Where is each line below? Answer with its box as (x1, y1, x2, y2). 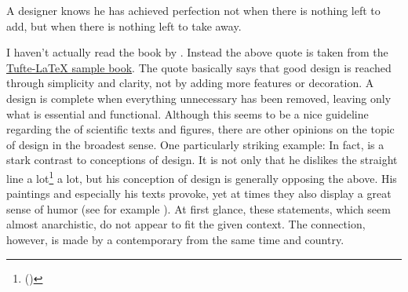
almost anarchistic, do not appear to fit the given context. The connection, (6, 216, 366, 232)
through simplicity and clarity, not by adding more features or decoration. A (6, 75, 374, 91)
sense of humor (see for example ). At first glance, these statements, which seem (6, 200, 391, 217)
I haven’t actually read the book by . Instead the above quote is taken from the (6, 44, 388, 60)
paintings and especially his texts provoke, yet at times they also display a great (6, 185, 392, 202)
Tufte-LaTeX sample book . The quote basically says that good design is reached (6, 59, 392, 75)
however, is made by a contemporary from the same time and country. (6, 231, 344, 247)
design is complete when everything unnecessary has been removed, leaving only (6, 89, 392, 106)
